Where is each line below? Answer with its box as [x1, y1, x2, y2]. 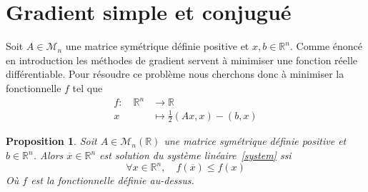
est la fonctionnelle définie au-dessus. [31, 173, 194, 188]
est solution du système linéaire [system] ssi [99, 148, 292, 162]
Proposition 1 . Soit [6, 133, 97, 148]
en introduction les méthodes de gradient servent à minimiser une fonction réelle [6, 52, 358, 67]
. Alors [33, 148, 64, 162]
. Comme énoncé [289, 39, 363, 54]
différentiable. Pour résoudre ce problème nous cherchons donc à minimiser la [6, 66, 344, 81]
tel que [72, 80, 103, 95]
